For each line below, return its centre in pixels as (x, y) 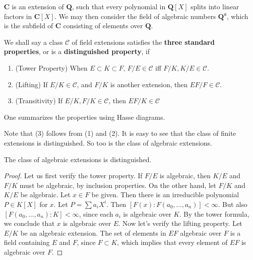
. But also (233, 204)
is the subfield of (29, 26)
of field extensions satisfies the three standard (143, 42)
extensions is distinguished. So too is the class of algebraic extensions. (108, 142)
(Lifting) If (31, 84)
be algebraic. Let (45, 195)
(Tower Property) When (51, 67)
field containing (27, 242)
